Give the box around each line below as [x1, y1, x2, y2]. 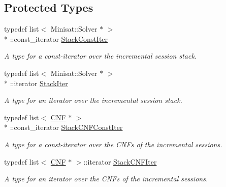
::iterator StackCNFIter [83, 156, 157, 167]
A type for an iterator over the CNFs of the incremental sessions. [4, 173, 208, 184]
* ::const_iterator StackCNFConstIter [4, 122, 123, 132]
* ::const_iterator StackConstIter [4, 33, 108, 44]
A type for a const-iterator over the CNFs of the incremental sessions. [4, 139, 222, 149]
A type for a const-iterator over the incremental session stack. [4, 50, 197, 61]
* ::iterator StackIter [4, 77, 68, 88]
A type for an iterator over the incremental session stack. [4, 95, 182, 105]
